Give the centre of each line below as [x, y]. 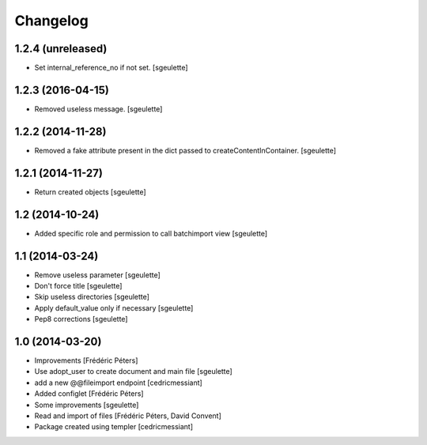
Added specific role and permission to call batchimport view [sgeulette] [151, 233]
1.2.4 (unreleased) [61, 49]
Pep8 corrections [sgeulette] [81, 319]
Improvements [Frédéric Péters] [86, 360]
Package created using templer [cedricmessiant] [114, 427]
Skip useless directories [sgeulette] [92, 297]
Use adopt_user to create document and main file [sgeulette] [133, 371]
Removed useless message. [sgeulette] [98, 109]
